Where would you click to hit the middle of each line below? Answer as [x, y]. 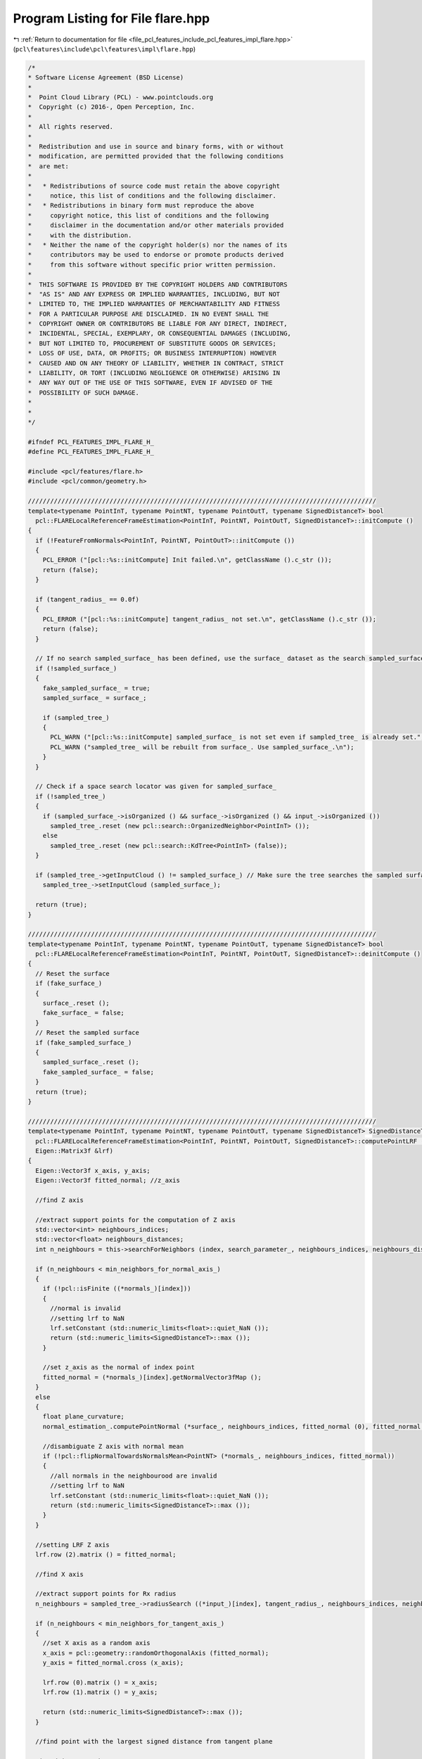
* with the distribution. [80, 235]
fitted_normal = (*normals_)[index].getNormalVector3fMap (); [152, 1377]
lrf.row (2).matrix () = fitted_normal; [106, 1554]
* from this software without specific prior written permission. [152, 265]
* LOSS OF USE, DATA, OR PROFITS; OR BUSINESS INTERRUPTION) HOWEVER [152, 353]
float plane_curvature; [83, 1417]
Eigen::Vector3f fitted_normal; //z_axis [108, 1181]
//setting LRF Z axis [73, 1545]
